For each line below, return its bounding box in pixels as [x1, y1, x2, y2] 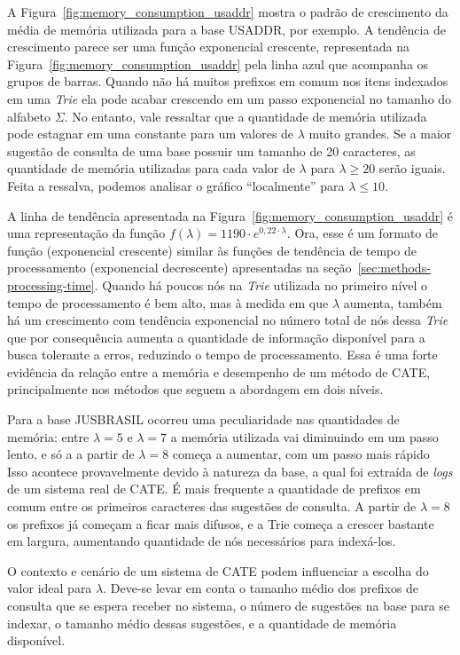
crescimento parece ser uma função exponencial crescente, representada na [7, 37, 409, 56]
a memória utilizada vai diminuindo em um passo [170, 427, 439, 446]
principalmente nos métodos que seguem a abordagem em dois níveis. [7, 380, 384, 399]
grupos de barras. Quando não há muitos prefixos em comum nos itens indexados [7, 72, 448, 91]
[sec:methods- [357, 258, 431, 277]
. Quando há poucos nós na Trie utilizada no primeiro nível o [94, 275, 428, 294]
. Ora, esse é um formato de [286, 224, 438, 242]
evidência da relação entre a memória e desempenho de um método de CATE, [7, 362, 431, 381]
